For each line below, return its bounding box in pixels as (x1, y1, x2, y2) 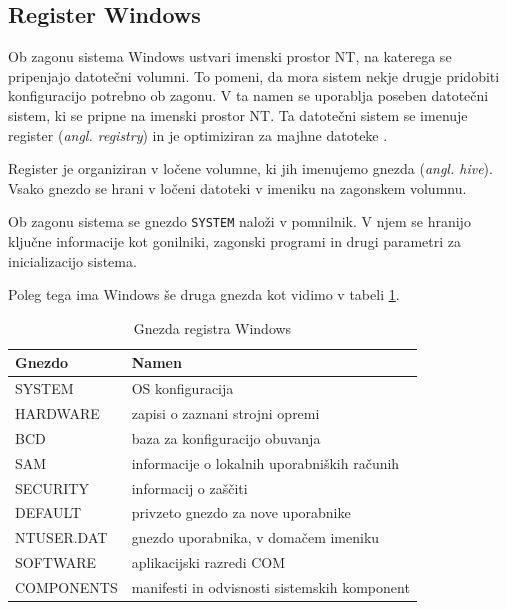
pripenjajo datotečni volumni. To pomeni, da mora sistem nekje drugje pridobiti (8, 65, 500, 86)
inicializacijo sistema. (8, 250, 137, 271)
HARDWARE (15, 403, 100, 424)
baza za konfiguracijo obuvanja (131, 427, 321, 448)
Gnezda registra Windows (133, 317, 292, 338)
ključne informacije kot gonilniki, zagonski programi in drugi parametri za (8, 231, 462, 252)
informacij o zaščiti (131, 477, 248, 498)
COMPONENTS (15, 576, 118, 597)
